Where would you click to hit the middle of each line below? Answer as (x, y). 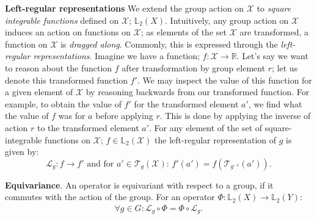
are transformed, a (274, 32)
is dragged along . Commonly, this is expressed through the (169, 44)
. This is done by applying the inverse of (235, 116)
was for (72, 116)
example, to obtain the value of (63, 103)
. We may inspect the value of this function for (224, 80)
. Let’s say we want (272, 56)
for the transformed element (186, 103)
